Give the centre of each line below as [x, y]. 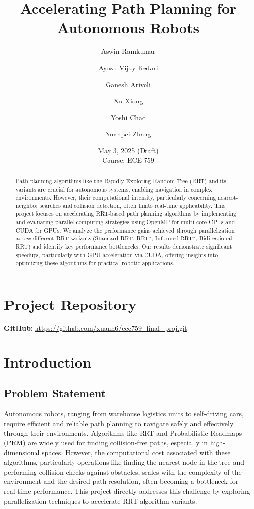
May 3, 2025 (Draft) [128, 150]
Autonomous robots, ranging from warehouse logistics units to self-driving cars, [124, 414]
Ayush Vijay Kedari [128, 67]
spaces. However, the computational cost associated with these [136, 452]
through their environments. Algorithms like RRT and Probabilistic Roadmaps [123, 433]
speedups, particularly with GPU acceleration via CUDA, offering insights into [117, 254]
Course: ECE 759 [128, 160]
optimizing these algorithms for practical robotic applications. [95, 263]
